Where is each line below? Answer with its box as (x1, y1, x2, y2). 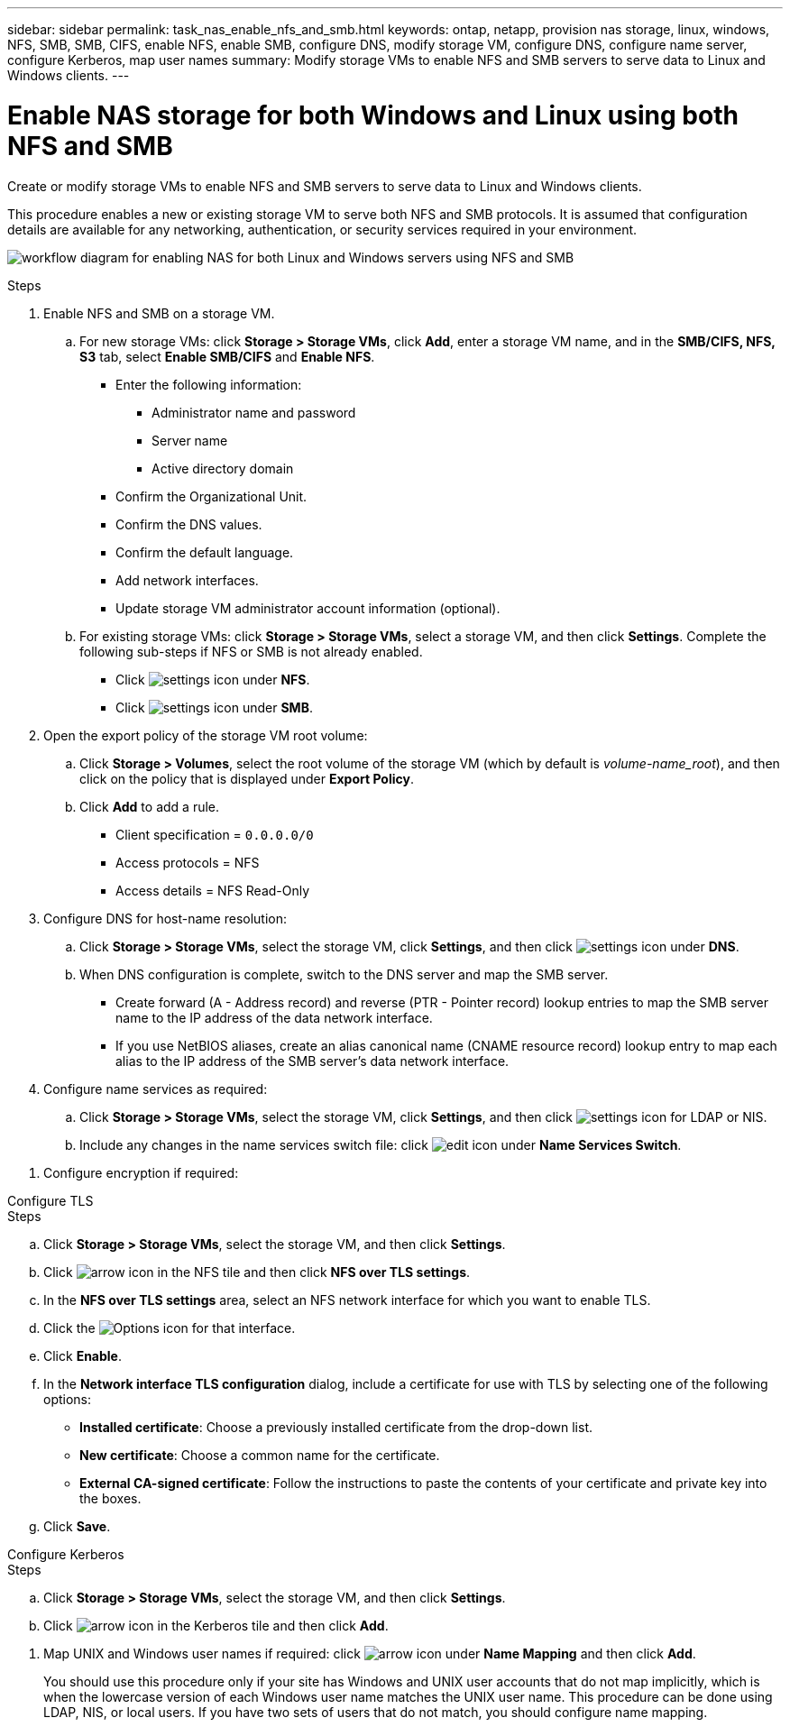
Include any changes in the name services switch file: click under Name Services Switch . (79, 1136, 682, 1153)
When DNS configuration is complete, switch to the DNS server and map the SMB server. (79, 966, 609, 982)
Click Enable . (43, 1347, 122, 1364)
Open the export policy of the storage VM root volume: (43, 727, 368, 743)
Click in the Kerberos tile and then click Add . (43, 1617, 389, 1633)
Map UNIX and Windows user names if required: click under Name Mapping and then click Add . (43, 1645, 696, 1661)
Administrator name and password (152, 404, 356, 420)
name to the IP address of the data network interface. (115, 1009, 433, 1025)
